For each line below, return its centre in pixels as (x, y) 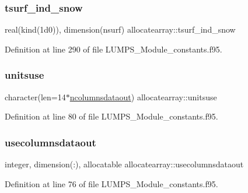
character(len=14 (35, 96)
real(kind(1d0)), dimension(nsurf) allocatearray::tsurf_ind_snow (120, 29)
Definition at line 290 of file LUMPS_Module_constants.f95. (113, 49)
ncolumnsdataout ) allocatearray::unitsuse (143, 96)
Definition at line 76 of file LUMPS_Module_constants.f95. (111, 183)
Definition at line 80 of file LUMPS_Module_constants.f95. (111, 116)
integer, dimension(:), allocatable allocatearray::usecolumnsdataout (124, 164)
